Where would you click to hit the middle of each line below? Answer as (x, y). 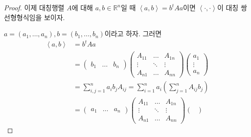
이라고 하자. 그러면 (133, 34)
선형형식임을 (23, 17)
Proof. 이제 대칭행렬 (34, 7)
